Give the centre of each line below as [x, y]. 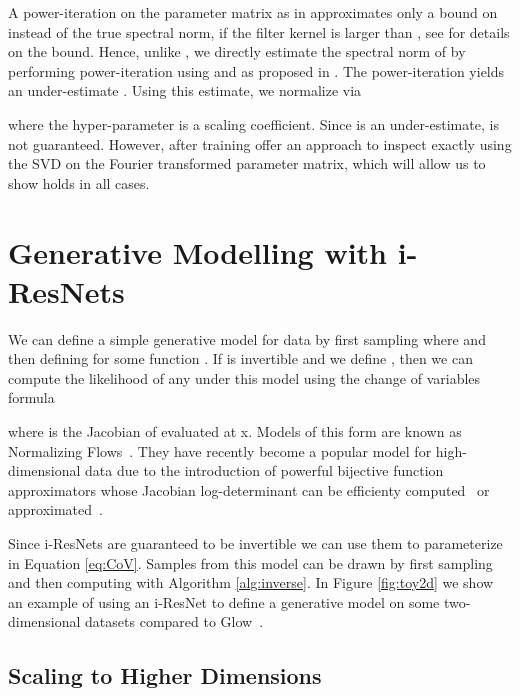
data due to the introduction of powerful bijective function [264, 470]
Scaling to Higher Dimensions [165, 675]
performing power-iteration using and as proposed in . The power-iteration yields [256, 70]
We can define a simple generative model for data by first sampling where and [247, 338]
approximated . [55, 509]
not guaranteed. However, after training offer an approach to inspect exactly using [260, 143]
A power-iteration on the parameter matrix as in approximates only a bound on [253, 12]
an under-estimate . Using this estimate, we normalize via [185, 90]
